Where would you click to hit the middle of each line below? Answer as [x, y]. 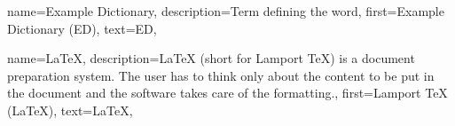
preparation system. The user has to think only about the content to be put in [221, 75]
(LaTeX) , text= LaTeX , [70, 110]
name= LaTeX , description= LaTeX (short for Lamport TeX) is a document [211, 58]
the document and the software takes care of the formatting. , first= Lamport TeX [227, 93]
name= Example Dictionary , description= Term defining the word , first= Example [226, 11]
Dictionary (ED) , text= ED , [82, 28]
